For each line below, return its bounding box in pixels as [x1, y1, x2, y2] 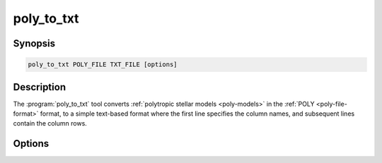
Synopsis [13, 37, 56, 49]
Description [13, 81, 66, 93]
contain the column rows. [13, 119, 88, 128]
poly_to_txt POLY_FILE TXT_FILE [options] [28, 61, 178, 68]
